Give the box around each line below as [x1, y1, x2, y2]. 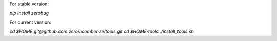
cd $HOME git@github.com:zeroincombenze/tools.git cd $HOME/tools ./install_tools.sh [9, 28, 194, 35]
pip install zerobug [9, 10, 49, 16]
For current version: [9, 19, 51, 25]
